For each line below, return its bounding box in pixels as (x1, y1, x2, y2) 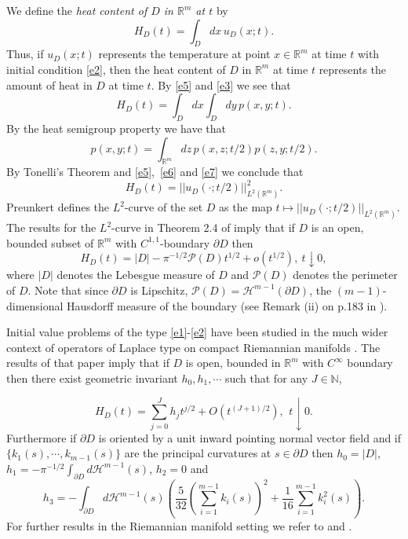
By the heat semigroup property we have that (6, 119, 226, 136)
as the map (219, 199, 272, 215)
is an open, (311, 219, 364, 236)
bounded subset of (6, 234, 94, 251)
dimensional (6, 297, 64, 313)
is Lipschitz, (130, 281, 188, 298)
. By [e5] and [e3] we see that (151, 76, 291, 93)
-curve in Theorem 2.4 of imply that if (111, 219, 295, 236)
